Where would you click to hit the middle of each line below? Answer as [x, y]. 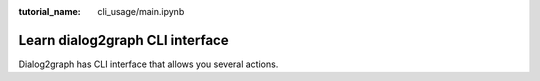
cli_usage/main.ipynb [141, 11]
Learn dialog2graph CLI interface [123, 40]
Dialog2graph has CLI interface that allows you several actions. [148, 64]
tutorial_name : [49, 11]
